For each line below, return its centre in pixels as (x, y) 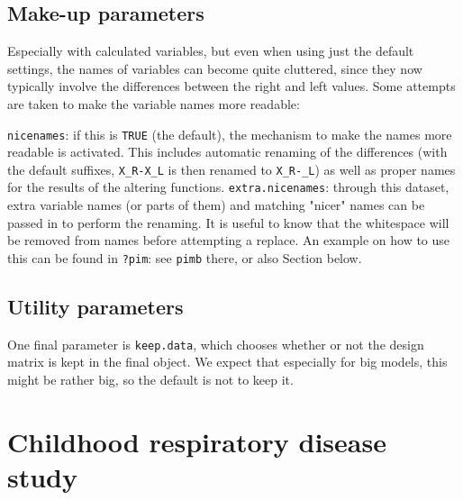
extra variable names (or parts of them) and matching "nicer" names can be (216, 205)
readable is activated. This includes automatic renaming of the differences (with (227, 152)
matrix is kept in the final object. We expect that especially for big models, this (227, 362)
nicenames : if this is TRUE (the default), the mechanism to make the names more (230, 134)
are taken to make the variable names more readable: (154, 103)
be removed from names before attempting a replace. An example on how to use (229, 240)
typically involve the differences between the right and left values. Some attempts (231, 86)
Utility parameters (95, 306)
